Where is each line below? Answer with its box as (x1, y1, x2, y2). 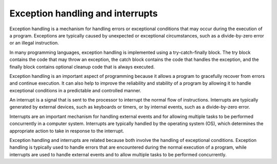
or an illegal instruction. (9, 40, 59, 46)
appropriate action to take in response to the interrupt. (9, 128, 124, 134)
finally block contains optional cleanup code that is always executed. (9, 64, 155, 70)
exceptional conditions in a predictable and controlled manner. (9, 87, 142, 93)
